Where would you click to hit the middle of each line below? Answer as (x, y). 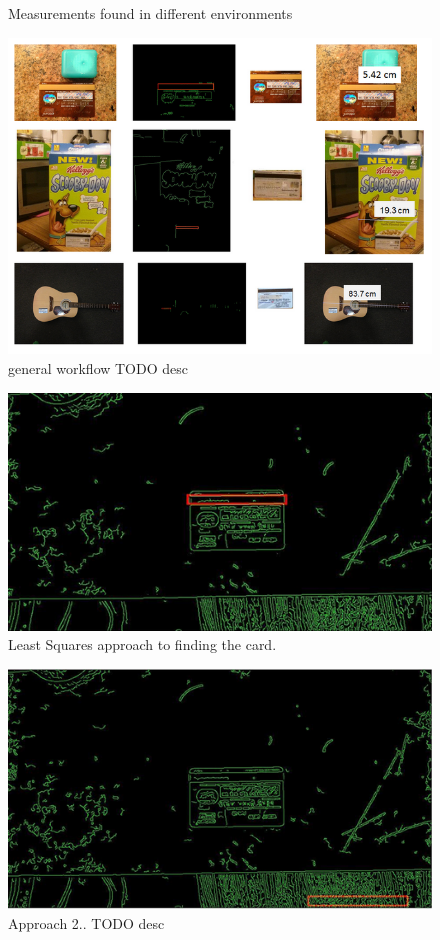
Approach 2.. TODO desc (86, 922)
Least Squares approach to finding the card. (142, 644)
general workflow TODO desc (98, 368)
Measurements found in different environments (150, 13)
